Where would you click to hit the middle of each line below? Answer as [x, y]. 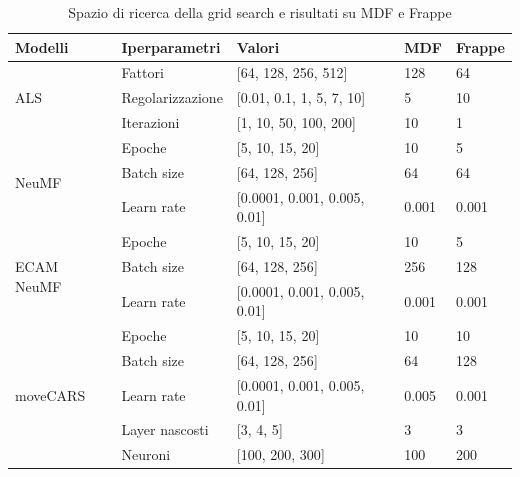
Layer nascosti [165, 429]
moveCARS [50, 394]
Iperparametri [171, 46]
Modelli [42, 46]
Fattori [142, 72]
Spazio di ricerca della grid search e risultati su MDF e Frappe [260, 12]
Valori [258, 46]
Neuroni [146, 454]
